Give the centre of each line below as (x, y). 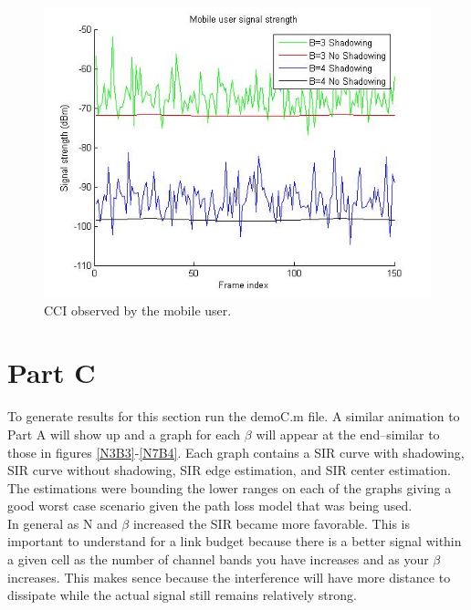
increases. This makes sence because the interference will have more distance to (229, 577)
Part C (52, 372)
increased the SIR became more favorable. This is (271, 523)
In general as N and (63, 523)
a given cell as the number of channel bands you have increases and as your (218, 559)
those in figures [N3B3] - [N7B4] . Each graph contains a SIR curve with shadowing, (236, 452)
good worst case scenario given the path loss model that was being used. (210, 506)
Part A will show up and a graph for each (124, 434)
